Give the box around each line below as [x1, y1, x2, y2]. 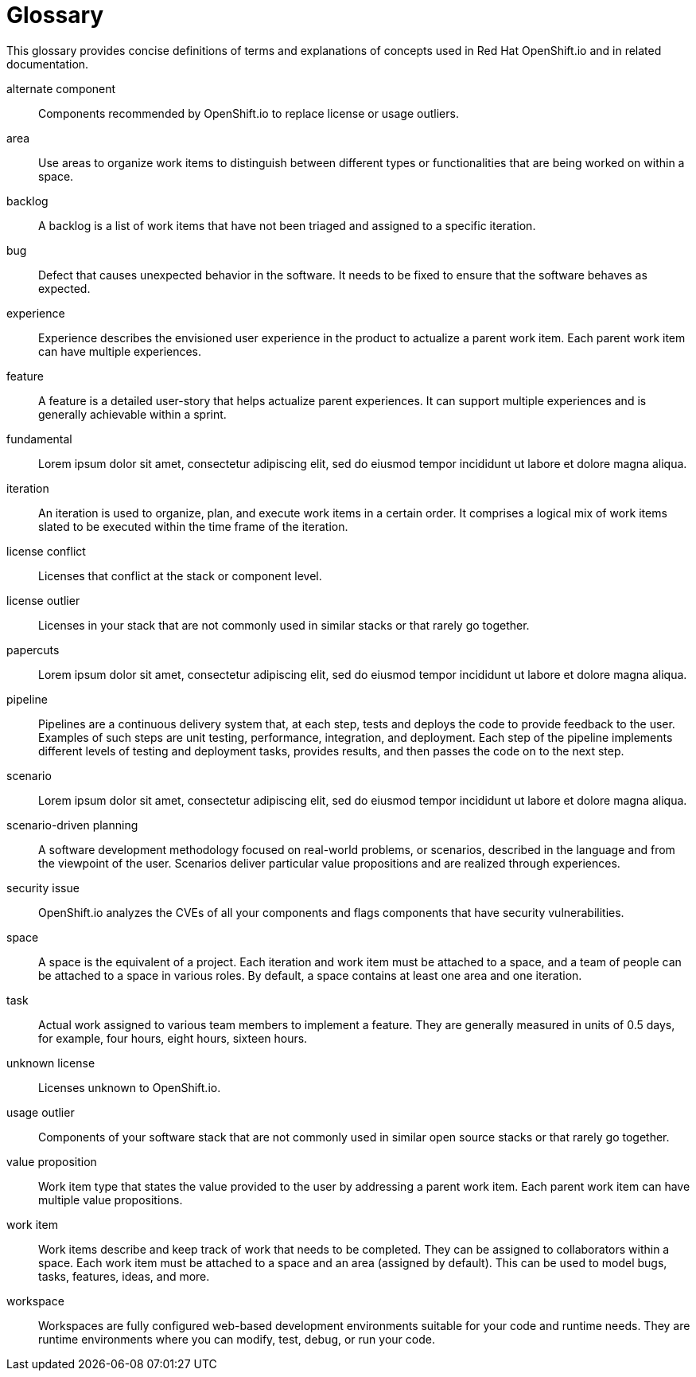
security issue [6, 880, 80, 895]
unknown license [6, 1055, 95, 1070]
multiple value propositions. [38, 1192, 183, 1207]
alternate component [6, 81, 116, 96]
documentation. [6, 57, 89, 71]
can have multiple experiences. [38, 344, 202, 358]
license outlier [6, 593, 80, 607]
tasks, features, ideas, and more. [38, 1269, 210, 1283]
